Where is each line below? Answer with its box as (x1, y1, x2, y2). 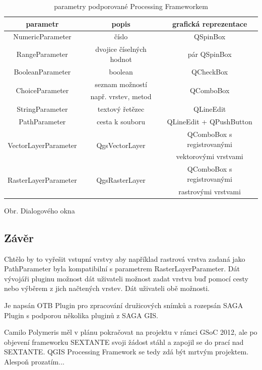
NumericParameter (13, 31, 72, 42)
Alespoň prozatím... (4, 356, 64, 366)
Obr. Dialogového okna (4, 205, 75, 215)
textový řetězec (97, 104, 145, 114)
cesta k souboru (97, 116, 145, 127)
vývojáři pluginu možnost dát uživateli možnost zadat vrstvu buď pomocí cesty (4, 273, 248, 283)
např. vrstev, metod (90, 91, 152, 102)
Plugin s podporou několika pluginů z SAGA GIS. (4, 310, 158, 320)
